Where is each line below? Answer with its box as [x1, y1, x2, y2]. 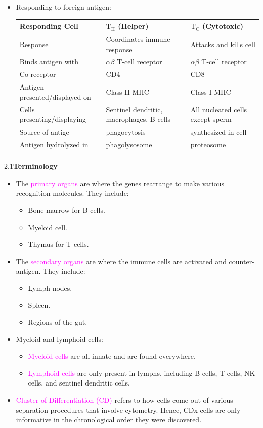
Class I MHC [190, 86, 231, 97]
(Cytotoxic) [202, 21, 244, 31]
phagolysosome [106, 139, 152, 149]
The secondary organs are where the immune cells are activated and [16, 255, 227, 266]
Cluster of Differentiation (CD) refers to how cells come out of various [16, 395, 233, 405]
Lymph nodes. [28, 282, 72, 293]
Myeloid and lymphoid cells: [16, 333, 103, 344]
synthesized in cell [190, 126, 247, 137]
